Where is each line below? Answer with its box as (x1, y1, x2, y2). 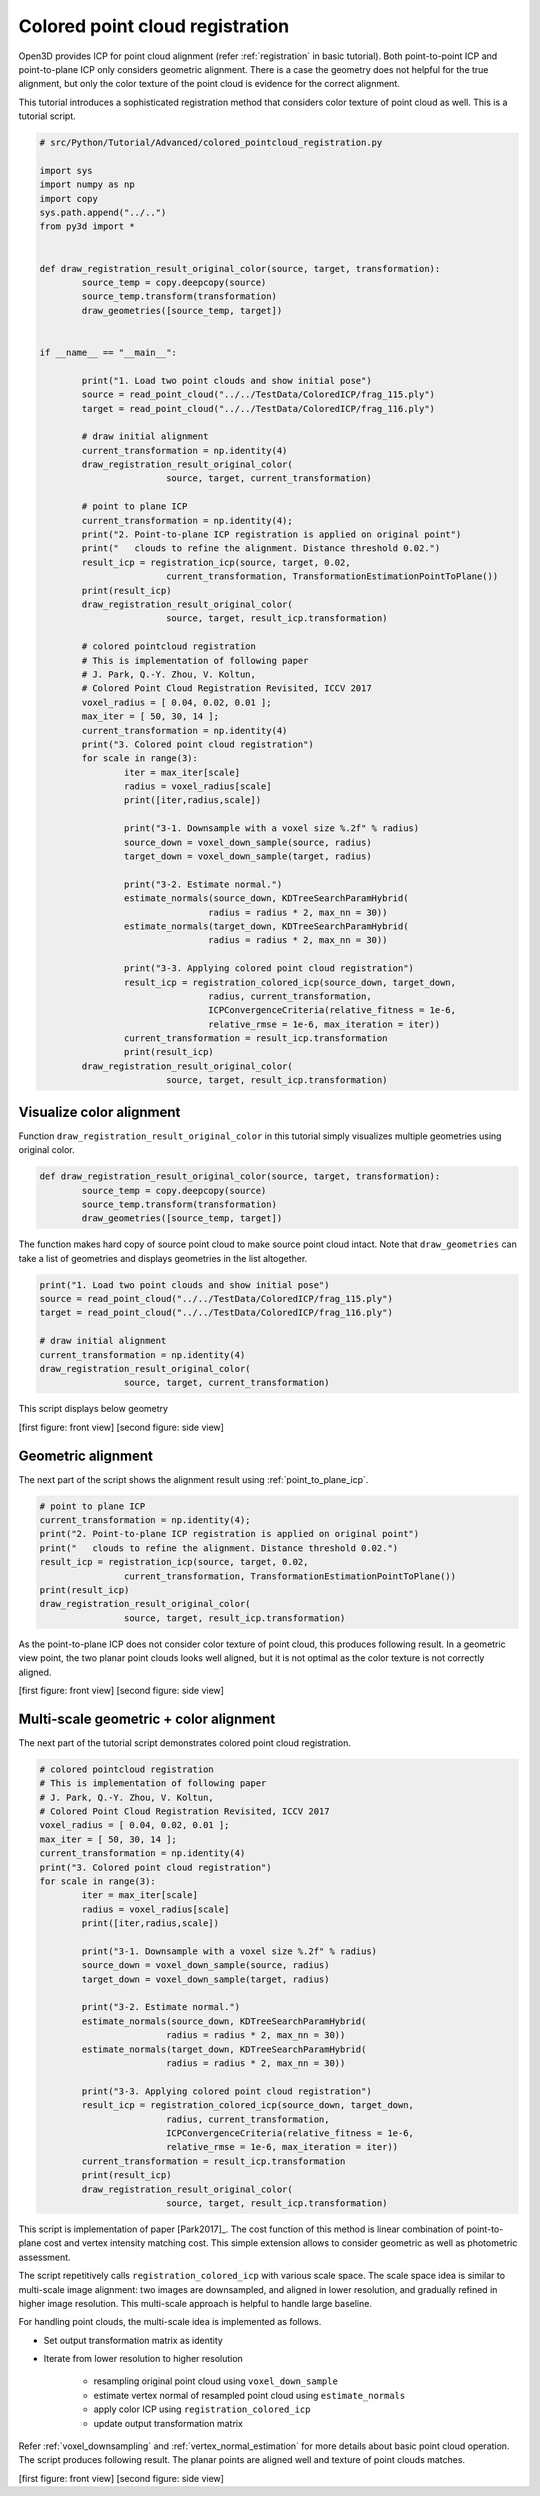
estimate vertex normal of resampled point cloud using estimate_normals (93, 2389, 406, 2401)
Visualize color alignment (18, 1103, 181, 1120)
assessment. (18, 2251, 71, 2263)
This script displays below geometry (18, 1403, 169, 1415)
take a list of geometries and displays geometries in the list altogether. (18, 1252, 308, 1264)
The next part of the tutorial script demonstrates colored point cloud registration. (18, 1736, 352, 1749)
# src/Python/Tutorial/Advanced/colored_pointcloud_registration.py (39, 137, 383, 149)
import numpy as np (39, 179, 135, 190)
